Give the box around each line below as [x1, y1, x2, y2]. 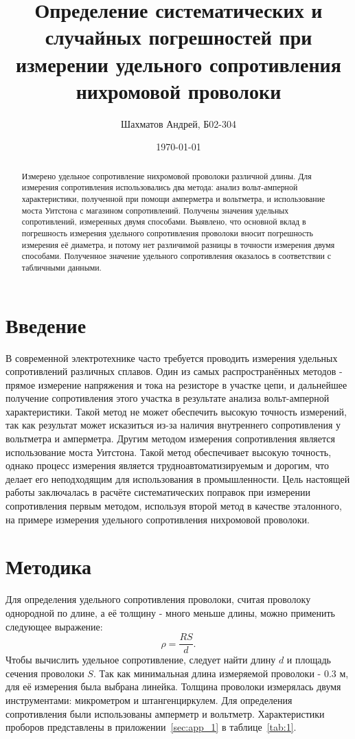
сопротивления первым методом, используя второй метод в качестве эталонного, [5, 499, 342, 513]
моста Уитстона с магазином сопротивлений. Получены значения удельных [21, 204, 289, 216]
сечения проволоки [5, 666, 84, 680]
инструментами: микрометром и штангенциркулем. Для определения [5, 692, 293, 707]
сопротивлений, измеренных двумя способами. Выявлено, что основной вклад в [21, 216, 306, 227]
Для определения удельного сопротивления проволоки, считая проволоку [5, 592, 311, 606]
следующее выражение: [5, 619, 103, 633]
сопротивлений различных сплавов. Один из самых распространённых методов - [5, 364, 343, 378]
